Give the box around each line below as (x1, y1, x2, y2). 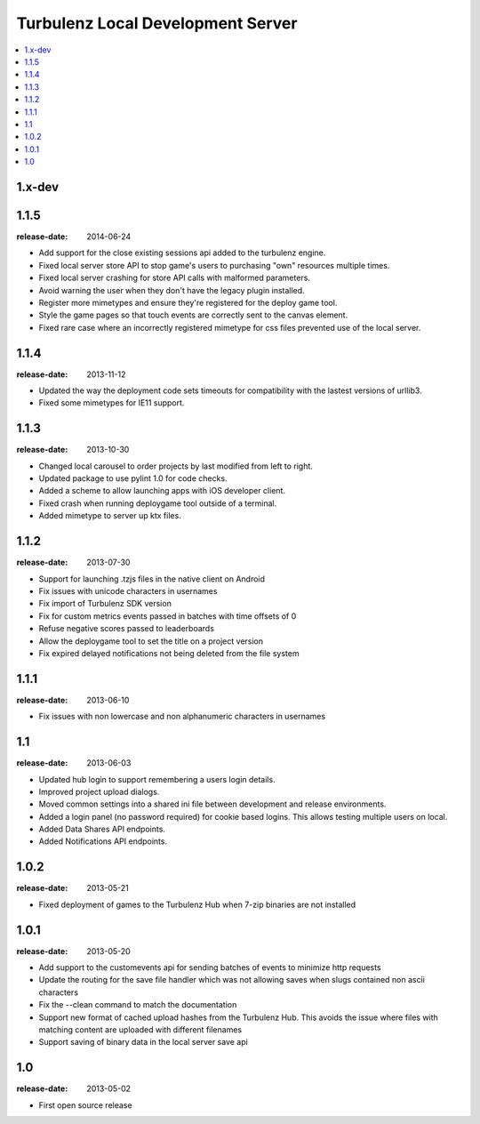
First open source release (38, 1099, 132, 1111)
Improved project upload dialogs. (38, 786, 160, 797)
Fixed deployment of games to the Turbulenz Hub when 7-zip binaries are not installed (38, 899, 356, 910)
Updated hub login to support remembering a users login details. (38, 774, 276, 784)
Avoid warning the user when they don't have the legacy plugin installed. (38, 285, 306, 295)
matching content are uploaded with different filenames (38, 1024, 243, 1035)
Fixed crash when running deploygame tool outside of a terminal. (38, 498, 277, 509)
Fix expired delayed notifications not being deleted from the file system (38, 647, 300, 658)
